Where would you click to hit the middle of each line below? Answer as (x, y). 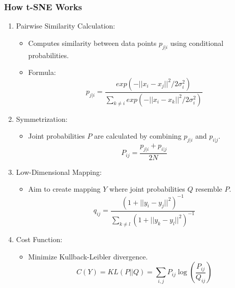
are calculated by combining (138, 136)
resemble (209, 189)
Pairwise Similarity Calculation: (66, 26)
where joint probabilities (147, 189)
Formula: (42, 72)
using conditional (197, 43)
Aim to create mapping (64, 189)
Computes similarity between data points (92, 43)
